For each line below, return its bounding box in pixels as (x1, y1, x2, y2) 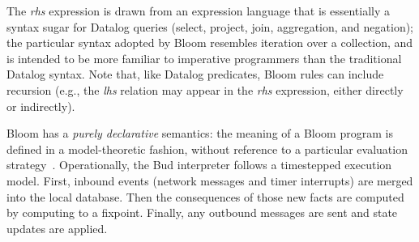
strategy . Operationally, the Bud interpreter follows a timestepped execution (6, 156, 392, 173)
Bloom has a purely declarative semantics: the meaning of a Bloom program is (6, 125, 393, 142)
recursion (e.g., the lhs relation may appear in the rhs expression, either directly (6, 81, 404, 98)
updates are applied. (6, 219, 108, 236)
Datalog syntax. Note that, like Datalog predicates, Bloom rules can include (6, 66, 384, 83)
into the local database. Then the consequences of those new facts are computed (6, 188, 404, 205)
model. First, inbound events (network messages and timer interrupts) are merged (6, 172, 413, 189)
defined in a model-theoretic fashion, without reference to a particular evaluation (6, 140, 408, 157)
